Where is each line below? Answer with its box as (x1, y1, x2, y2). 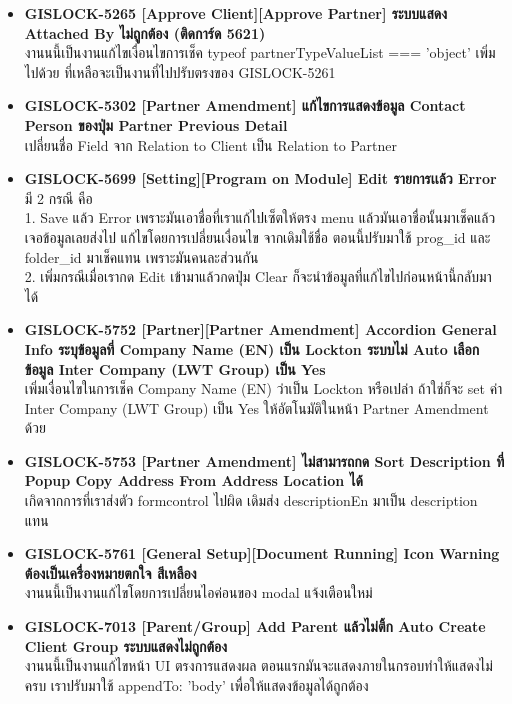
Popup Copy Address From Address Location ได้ (24, 470, 363, 491)
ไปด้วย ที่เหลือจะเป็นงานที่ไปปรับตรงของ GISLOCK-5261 (24, 61, 336, 82)
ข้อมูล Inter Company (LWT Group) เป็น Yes (24, 358, 326, 379)
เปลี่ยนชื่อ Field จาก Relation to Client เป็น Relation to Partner (24, 134, 398, 155)
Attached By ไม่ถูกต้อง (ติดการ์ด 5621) (24, 22, 266, 43)
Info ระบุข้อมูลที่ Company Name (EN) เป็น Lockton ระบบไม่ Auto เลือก (24, 338, 480, 359)
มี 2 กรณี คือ (24, 187, 93, 208)
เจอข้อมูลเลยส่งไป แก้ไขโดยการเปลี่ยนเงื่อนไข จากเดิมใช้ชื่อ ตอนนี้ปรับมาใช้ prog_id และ (24, 226, 491, 247)
